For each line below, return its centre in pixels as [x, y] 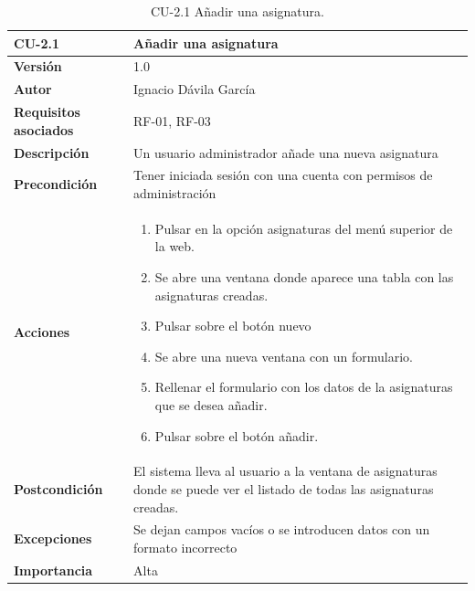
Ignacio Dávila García [195, 89]
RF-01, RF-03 [172, 120]
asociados [44, 129]
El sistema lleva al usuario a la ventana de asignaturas [285, 471]
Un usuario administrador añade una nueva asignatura [286, 152]
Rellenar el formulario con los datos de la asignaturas [304, 387]
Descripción [52, 152]
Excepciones [53, 538]
